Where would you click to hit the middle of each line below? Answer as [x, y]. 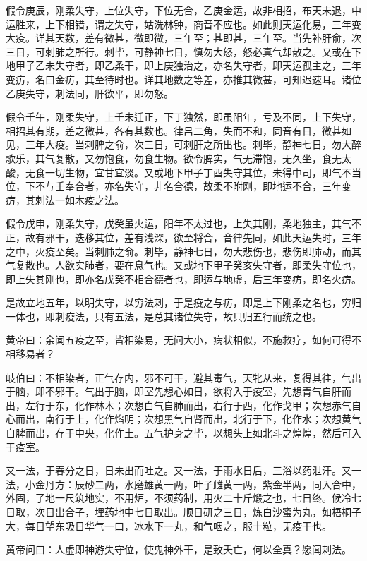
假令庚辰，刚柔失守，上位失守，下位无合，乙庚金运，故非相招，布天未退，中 [183, 10]
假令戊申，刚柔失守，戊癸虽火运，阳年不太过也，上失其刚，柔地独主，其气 [179, 223]
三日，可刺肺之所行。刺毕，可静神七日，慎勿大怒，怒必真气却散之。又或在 [179, 51]
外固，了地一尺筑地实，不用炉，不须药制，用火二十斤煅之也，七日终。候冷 [179, 498]
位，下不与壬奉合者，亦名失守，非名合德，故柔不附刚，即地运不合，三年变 [179, 186]
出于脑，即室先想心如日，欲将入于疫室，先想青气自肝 [218, 391]
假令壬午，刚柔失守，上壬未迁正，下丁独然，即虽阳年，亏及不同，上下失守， [183, 117]
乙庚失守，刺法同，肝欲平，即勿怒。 [90, 93]
